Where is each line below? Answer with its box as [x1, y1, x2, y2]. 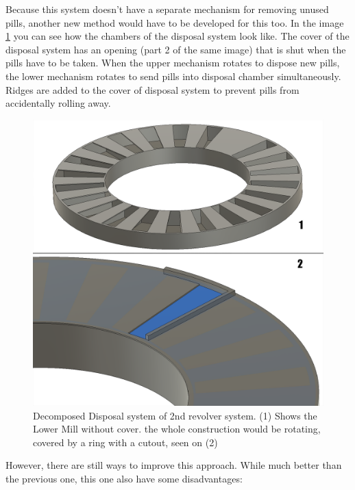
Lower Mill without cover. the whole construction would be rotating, [33, 422, 321, 436]
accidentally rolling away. [5, 96, 111, 110]
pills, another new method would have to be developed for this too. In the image [5, 15, 344, 29]
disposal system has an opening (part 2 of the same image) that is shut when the [5, 42, 346, 56]
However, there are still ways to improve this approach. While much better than [5, 458, 342, 472]
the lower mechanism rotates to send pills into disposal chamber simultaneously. [5, 68, 341, 83]
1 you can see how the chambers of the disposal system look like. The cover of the [5, 29, 350, 43]
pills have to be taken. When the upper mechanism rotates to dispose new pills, [5, 55, 340, 70]
